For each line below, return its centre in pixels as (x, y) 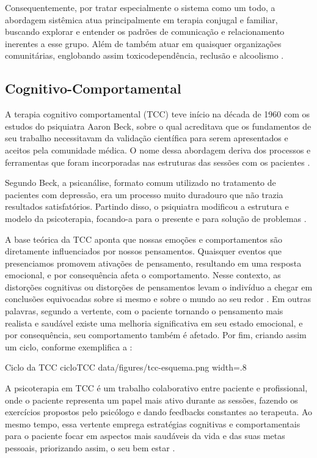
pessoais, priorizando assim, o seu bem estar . (90, 448)
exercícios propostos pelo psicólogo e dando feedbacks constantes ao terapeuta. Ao (159, 412)
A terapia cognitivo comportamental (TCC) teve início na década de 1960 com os (158, 114)
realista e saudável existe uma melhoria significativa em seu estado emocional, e (154, 323)
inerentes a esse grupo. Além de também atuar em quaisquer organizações (143, 43)
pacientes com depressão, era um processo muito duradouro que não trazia (144, 194)
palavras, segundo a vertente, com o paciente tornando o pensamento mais (144, 311)
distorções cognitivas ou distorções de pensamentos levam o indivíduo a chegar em (159, 286)
